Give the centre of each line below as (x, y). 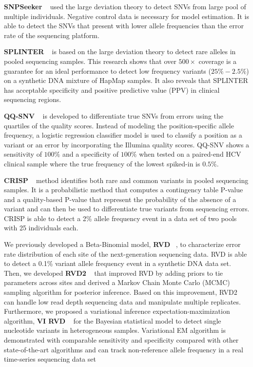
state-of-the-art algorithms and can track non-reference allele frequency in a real (124, 349)
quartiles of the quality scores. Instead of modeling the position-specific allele (119, 125)
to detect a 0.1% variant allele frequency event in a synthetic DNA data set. (117, 263)
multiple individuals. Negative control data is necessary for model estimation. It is (127, 16)
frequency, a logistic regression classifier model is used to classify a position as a (123, 135)
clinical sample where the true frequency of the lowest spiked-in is (102, 163)
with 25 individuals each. (41, 228)
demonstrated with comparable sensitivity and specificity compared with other (121, 340)
